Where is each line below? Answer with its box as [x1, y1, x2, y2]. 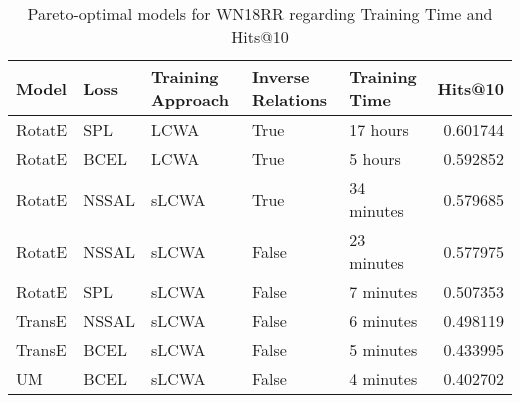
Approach [150, 88, 229, 111]
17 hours [349, 118, 409, 141]
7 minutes [349, 280, 418, 303]
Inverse [251, 65, 310, 88]
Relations [251, 88, 328, 111]
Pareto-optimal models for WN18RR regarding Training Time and [27, 2, 493, 25]
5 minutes [349, 338, 418, 361]
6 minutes [349, 309, 418, 332]
